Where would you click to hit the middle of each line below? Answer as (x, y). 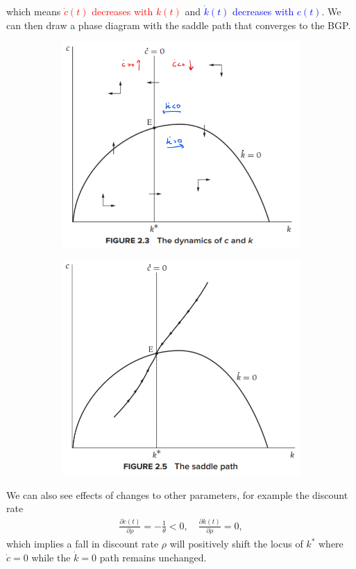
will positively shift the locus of (236, 544)
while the (51, 557)
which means (34, 11)
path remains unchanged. (153, 557)
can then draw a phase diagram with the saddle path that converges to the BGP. (179, 25)
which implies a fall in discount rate (83, 544)
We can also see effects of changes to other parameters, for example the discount (177, 494)
